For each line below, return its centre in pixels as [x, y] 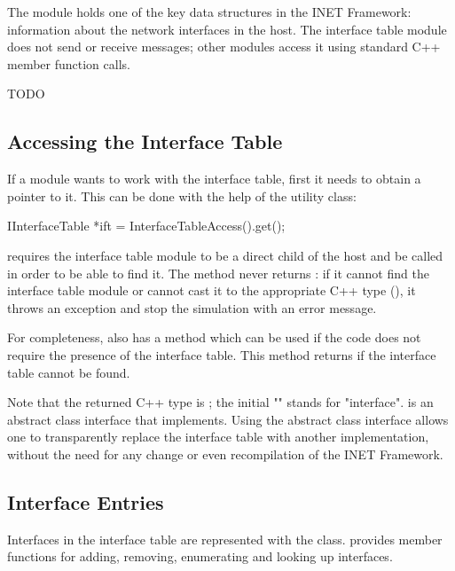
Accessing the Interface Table [145, 141]
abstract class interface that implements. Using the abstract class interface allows [228, 419]
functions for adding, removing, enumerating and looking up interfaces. [200, 556]
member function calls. [69, 63]
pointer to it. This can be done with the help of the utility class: [182, 196]
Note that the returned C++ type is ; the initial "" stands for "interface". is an [220, 402]
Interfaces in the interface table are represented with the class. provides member [225, 539]
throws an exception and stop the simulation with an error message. [192, 307]
